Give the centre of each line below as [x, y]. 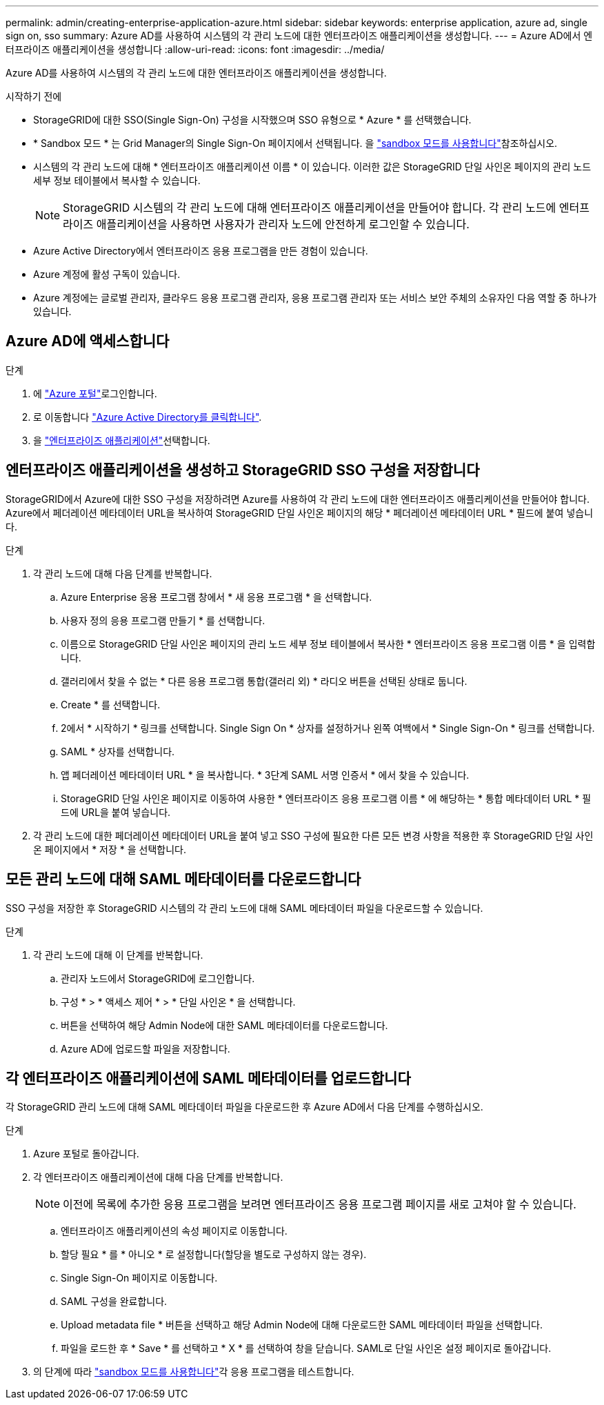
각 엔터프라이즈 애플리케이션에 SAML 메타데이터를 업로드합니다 [208, 1078]
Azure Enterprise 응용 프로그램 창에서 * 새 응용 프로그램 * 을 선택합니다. [217, 597]
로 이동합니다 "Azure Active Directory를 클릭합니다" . [148, 417]
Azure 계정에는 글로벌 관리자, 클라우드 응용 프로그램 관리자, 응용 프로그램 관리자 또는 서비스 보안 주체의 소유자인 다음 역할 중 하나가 [315, 298]
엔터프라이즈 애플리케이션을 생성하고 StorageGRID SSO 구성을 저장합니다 [243, 470]
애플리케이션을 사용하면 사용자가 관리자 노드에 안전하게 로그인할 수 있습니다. [283, 224]
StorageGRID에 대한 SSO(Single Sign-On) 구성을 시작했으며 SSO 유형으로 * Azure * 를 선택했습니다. [252, 120]
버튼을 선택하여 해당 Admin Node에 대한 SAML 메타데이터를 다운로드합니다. [224, 1025]
